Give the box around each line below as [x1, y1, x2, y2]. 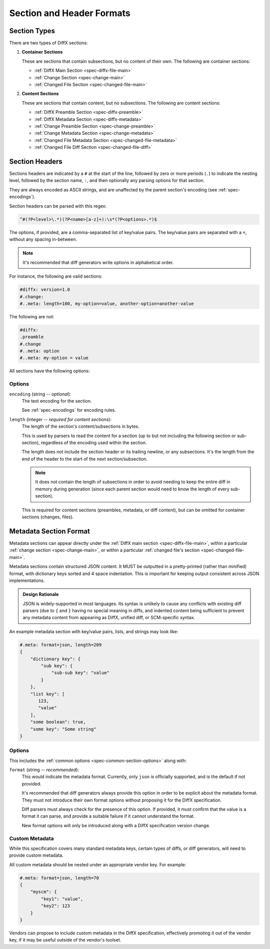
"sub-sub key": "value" [51, 670, 110, 676]
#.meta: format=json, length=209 [19, 642, 102, 648]
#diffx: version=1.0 [19, 287, 70, 293]
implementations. [9, 577, 45, 584]
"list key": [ [30, 691, 65, 697]
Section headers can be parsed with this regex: [9, 203, 107, 209]
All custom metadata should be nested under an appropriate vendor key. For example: [9, 861, 186, 867]
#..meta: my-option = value [19, 355, 88, 361]
